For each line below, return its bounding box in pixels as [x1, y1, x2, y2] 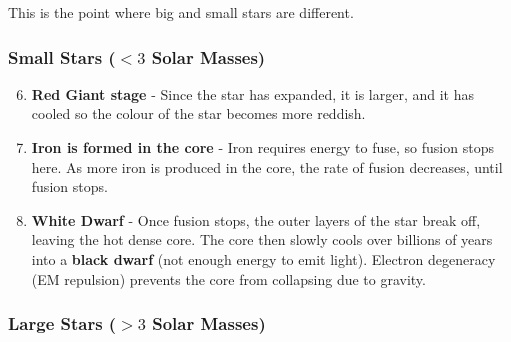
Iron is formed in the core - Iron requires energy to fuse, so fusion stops [31, 137, 494, 157]
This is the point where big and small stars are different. [8, 2, 354, 22]
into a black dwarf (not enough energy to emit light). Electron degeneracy [31, 248, 496, 269]
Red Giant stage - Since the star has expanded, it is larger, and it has [31, 83, 474, 104]
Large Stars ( [8, 311, 117, 336]
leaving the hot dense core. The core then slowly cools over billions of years [31, 229, 493, 250]
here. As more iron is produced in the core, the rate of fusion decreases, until [31, 156, 503, 177]
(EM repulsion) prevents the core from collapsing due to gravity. [31, 268, 426, 289]
